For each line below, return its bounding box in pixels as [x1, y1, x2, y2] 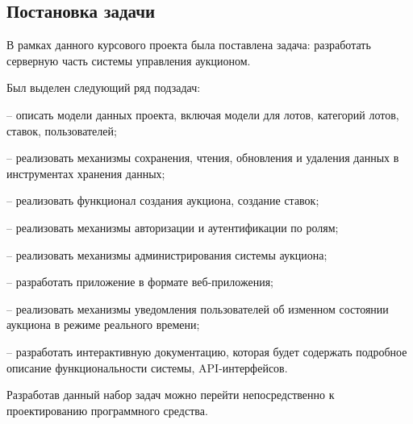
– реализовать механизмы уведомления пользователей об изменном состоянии [6, 300, 389, 317]
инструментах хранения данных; [6, 164, 165, 181]
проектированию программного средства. [6, 401, 208, 418]
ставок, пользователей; [6, 122, 117, 139]
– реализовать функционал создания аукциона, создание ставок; [6, 192, 319, 209]
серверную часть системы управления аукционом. [6, 52, 251, 69]
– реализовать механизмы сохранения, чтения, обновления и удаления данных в [6, 149, 399, 166]
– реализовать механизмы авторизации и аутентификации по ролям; [6, 218, 339, 235]
